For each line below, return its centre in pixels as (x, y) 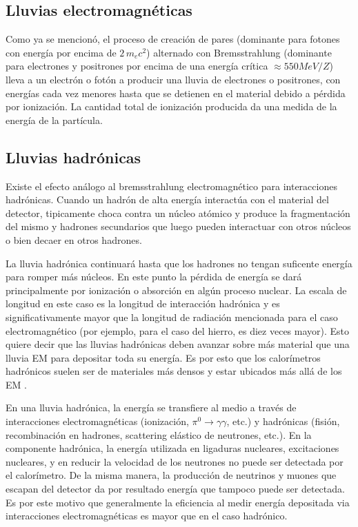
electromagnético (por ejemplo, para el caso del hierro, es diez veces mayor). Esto (178, 330)
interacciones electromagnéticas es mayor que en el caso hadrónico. (147, 516)
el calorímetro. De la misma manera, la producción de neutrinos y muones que (171, 475)
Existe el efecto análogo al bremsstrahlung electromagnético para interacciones (171, 186)
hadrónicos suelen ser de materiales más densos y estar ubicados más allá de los (174, 371)
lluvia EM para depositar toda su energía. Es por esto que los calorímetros (163, 357)
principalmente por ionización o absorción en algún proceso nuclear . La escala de (176, 290)
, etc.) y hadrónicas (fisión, (283, 421)
